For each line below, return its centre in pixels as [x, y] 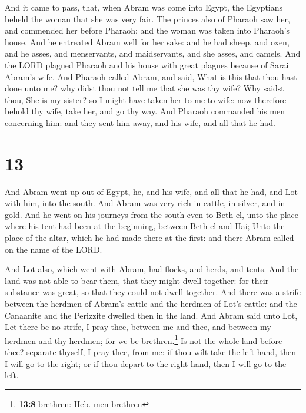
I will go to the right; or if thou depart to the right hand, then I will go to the [146, 363]
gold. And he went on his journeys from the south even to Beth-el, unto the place [152, 214]
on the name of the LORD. [54, 249]
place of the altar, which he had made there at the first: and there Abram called [149, 238]
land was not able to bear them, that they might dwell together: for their [137, 280]
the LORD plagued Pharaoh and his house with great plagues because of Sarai [147, 65]
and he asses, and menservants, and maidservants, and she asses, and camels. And [153, 53]
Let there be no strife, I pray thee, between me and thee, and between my [138, 327]
